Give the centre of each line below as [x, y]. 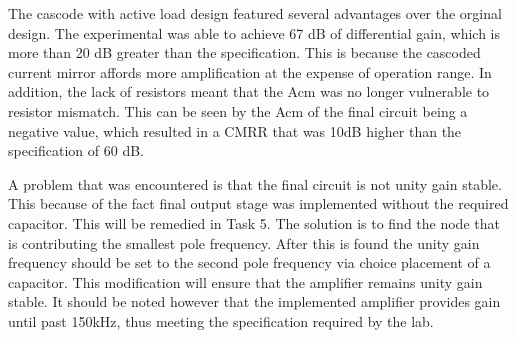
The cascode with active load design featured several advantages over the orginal [255, 13]
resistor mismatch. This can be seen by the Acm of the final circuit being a [238, 110]
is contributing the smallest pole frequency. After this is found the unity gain [244, 242]
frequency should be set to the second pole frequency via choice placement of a [249, 262]
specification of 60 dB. [76, 150]
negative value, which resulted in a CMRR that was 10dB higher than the [235, 130]
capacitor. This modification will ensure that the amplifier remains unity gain [245, 281]
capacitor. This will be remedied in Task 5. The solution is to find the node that [254, 222]
